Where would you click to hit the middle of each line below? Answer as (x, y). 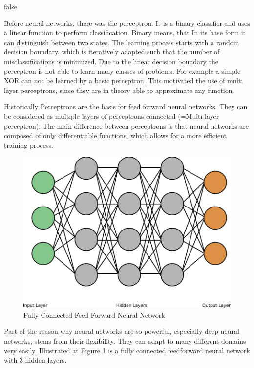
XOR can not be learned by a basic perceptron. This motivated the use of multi (124, 80)
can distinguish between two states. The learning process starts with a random (122, 42)
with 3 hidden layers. (35, 360)
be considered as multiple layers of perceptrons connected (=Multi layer (112, 116)
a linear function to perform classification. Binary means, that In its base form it (125, 33)
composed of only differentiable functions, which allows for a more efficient (116, 135)
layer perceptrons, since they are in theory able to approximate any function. (119, 90)
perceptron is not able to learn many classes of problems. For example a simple (122, 71)
